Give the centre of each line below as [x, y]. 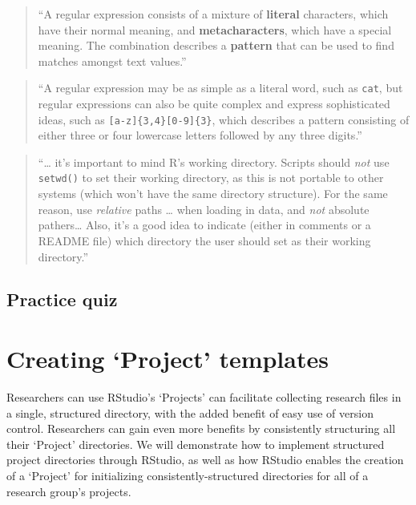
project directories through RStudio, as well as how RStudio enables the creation [205, 460]
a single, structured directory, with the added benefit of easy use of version [190, 412]
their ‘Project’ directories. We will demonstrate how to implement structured [196, 444]
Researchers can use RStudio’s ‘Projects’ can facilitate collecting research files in [204, 397]
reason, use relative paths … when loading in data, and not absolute [204, 209]
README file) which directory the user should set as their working [204, 240]
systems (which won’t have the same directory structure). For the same [213, 194]
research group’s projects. [69, 491]
